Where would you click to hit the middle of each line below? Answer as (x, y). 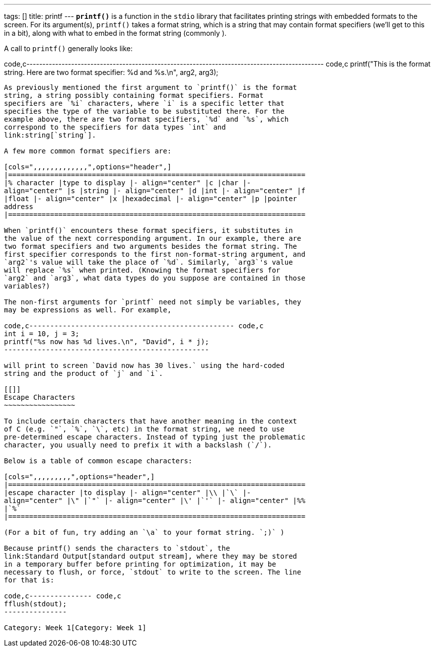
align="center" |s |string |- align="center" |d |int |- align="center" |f (155, 191)
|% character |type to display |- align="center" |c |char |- (128, 183)
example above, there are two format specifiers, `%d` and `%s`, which (146, 119)
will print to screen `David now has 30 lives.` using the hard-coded (144, 365)
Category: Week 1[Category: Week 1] (75, 628)
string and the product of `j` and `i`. (84, 373)
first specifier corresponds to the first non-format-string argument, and (155, 254)
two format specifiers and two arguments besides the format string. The (151, 246)
